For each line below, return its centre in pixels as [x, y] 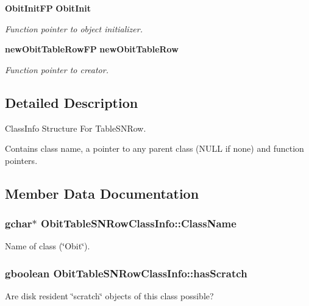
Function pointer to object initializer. [74, 28]
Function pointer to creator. [57, 69]
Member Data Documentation [102, 193]
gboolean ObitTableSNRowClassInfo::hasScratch [126, 273]
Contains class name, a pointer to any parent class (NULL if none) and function [154, 148]
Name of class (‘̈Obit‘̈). [48, 246]
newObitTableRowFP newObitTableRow [92, 49]
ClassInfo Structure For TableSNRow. [76, 128]
